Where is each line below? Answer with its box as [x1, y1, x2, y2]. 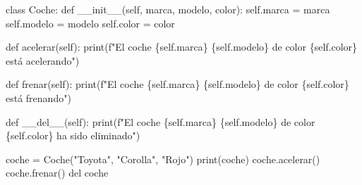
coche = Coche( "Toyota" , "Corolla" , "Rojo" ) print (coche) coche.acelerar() [6, 151, 320, 166]
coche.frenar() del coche [6, 165, 109, 180]
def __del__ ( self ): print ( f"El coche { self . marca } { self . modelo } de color [6, 114, 315, 129]
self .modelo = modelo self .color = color [6, 15, 175, 30]
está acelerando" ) [6, 53, 80, 68]
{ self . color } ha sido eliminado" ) [6, 128, 140, 143]
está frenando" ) [6, 90, 71, 105]
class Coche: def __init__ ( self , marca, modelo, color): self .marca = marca [6, 2, 330, 16]
